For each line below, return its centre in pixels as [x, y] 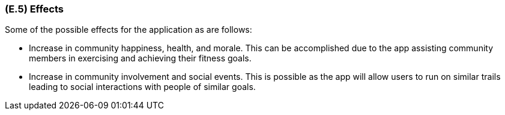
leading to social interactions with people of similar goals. [142, 87]
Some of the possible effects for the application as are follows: [129, 30]
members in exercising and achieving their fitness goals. [140, 58]
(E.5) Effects [35, 9]
